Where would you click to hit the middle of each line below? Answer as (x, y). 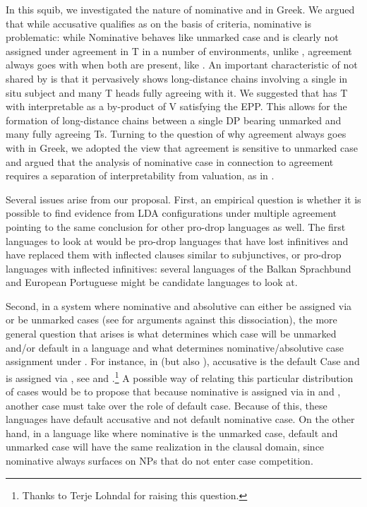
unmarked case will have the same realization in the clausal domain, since (165, 447)
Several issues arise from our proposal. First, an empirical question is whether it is (183, 199)
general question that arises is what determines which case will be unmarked (171, 334)
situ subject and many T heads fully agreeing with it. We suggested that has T (177, 92)
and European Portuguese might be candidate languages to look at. (152, 282)
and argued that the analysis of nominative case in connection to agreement (170, 161)
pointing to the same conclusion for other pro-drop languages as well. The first (176, 226)
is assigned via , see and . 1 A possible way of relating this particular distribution (180, 376)
